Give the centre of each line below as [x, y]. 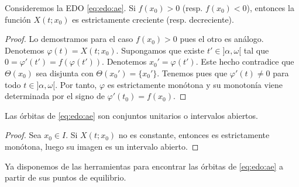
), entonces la [270, 8]
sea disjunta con [65, 73]
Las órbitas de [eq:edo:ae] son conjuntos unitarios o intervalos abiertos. [131, 115]
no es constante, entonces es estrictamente [194, 135]
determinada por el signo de [55, 96]
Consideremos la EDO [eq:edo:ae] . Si [70, 8]
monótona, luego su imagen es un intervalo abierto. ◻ [102, 146]
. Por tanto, [76, 84]
